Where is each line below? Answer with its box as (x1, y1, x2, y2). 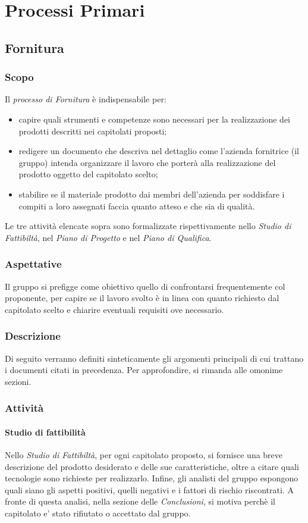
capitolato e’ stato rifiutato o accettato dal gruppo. (5, 506, 191, 519)
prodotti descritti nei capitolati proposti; (18, 124, 167, 137)
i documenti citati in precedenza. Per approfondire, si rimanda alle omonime (5, 364, 283, 376)
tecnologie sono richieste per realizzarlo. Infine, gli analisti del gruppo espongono (5, 472, 298, 484)
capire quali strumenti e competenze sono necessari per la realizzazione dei (18, 112, 291, 125)
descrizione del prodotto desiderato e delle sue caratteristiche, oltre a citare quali (5, 460, 299, 472)
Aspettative (5, 256, 62, 271)
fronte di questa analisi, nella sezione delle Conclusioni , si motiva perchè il (5, 495, 275, 508)
